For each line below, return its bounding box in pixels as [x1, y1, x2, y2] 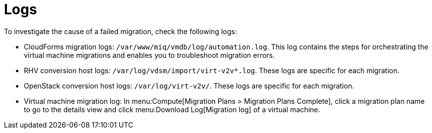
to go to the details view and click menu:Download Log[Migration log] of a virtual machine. [24, 105, 320, 114]
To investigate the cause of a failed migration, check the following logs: [4, 27, 237, 36]
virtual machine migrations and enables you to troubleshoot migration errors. [24, 50, 275, 59]
